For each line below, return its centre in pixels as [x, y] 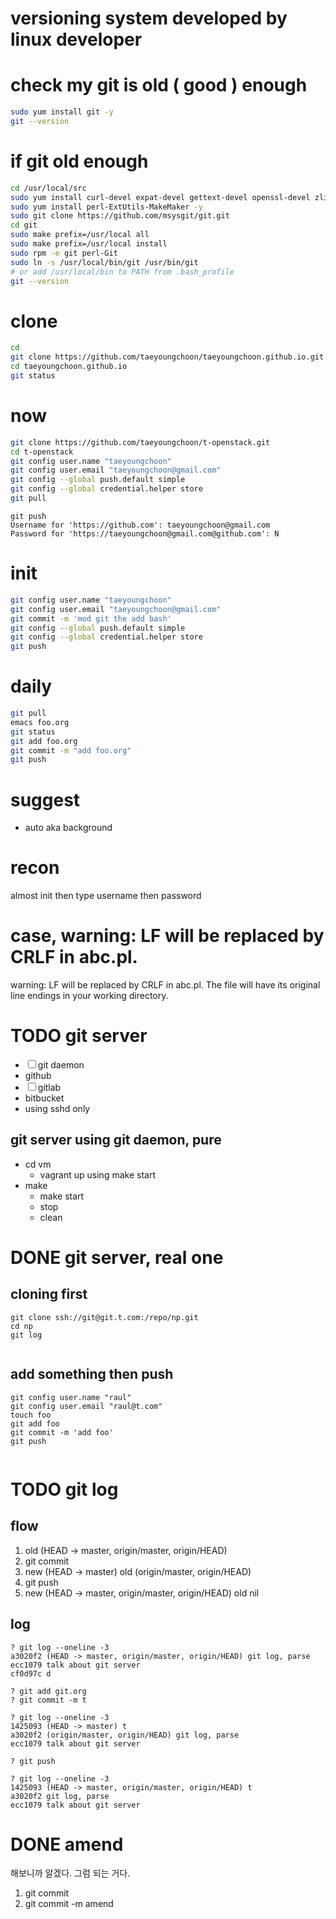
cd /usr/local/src [48, 188]
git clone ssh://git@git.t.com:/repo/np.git [104, 1317]
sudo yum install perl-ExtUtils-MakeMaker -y [106, 207]
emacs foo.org [40, 722]
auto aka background [68, 828]
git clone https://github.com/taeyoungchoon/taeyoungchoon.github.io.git [167, 357]
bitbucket [44, 1098]
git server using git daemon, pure [116, 1140]
